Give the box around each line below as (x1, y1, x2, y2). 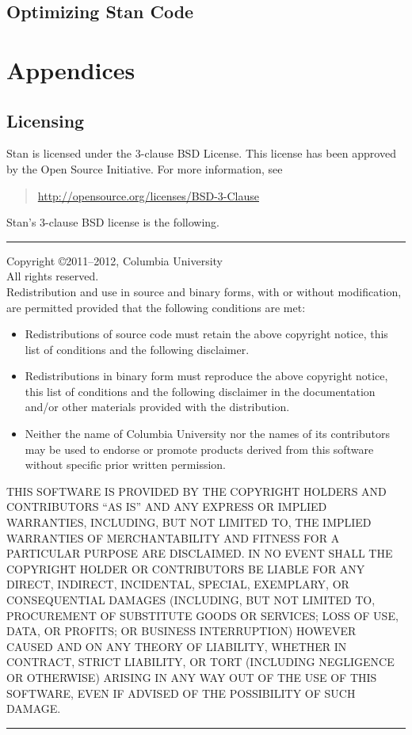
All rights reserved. (6, 268, 99, 284)
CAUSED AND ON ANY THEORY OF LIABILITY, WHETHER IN (6, 638, 347, 654)
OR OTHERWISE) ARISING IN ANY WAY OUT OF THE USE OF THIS (6, 668, 377, 685)
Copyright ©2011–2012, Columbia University (6, 252, 223, 268)
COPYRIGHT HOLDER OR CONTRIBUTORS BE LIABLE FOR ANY (6, 560, 365, 577)
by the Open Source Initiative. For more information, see (6, 160, 283, 177)
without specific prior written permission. (25, 456, 226, 473)
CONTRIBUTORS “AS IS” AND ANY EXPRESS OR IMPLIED (6, 498, 327, 515)
